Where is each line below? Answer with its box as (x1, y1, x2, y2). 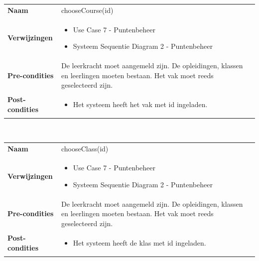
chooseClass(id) (61, 143, 109, 153)
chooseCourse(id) (61, 4, 114, 15)
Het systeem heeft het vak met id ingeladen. (73, 99, 208, 110)
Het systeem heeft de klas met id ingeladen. (73, 237, 206, 248)
